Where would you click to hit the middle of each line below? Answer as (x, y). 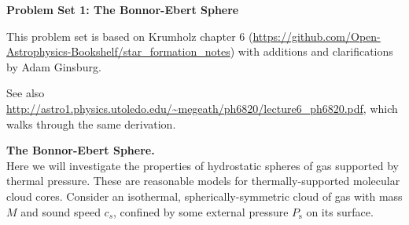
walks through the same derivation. (91, 123)
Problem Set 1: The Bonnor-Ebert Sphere (123, 9)
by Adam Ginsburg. (54, 66)
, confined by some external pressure (201, 211)
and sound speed (61, 211)
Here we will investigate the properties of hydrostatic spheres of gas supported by (203, 165)
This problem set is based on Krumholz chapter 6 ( (130, 36)
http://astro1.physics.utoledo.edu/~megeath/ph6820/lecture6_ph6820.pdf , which (202, 108)
